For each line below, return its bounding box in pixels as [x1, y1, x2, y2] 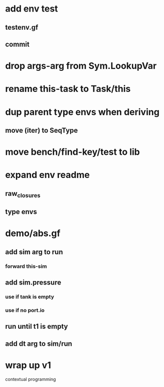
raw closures [5, 189, 41, 199]
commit [5, 40, 30, 48]
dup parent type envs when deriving [5, 106, 159, 118]
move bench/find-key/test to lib [5, 146, 140, 158]
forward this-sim [5, 262, 47, 269]
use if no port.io [5, 307, 45, 314]
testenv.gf [5, 23, 39, 32]
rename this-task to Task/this [5, 83, 131, 94]
